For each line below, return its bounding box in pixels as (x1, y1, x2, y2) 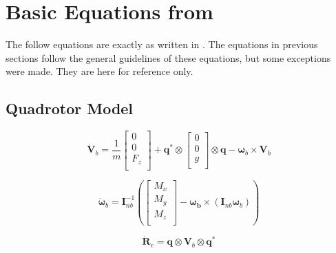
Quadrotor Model (6, 98, 134, 119)
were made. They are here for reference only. (6, 64, 193, 78)
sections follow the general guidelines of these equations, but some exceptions (6, 50, 331, 65)
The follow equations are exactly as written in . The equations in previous (6, 37, 318, 52)
